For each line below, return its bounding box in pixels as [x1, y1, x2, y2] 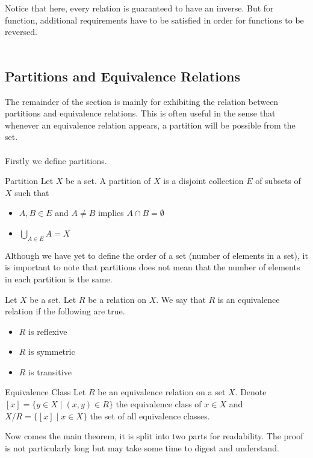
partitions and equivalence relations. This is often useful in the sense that [5, 107, 276, 119]
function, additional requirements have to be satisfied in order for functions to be [5, 13, 304, 26]
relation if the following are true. [5, 305, 125, 317]
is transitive [28, 365, 72, 378]
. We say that [156, 293, 206, 305]
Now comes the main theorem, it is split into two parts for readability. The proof [5, 430, 303, 442]
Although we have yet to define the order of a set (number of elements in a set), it [5, 249, 308, 261]
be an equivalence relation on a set [98, 386, 226, 398]
